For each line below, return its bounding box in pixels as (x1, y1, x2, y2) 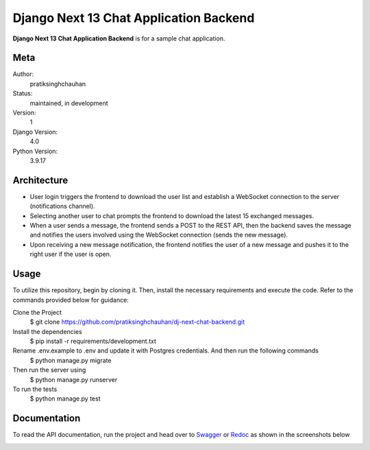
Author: (12, 70, 34, 78)
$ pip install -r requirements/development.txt (29, 337, 157, 346)
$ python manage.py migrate (29, 356, 112, 364)
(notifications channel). (29, 202, 95, 211)
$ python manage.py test (29, 394, 101, 403)
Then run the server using (12, 366, 86, 374)
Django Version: (12, 128, 58, 136)
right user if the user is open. (29, 250, 112, 259)
